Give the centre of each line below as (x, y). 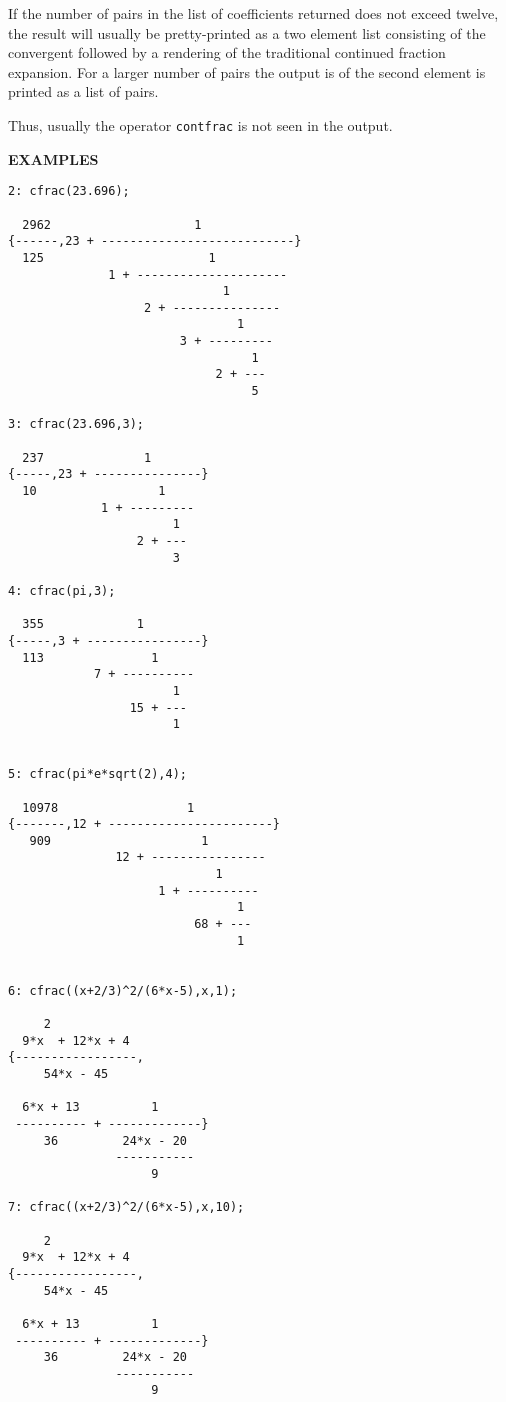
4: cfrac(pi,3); (62, 590)
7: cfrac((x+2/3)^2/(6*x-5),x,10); (126, 1207)
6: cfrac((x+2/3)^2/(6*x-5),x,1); (123, 990)
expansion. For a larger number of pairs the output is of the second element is (247, 71)
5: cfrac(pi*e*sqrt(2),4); (97, 774)
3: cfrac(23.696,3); (76, 424)
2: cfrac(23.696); (69, 191)
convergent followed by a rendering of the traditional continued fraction (227, 52)
